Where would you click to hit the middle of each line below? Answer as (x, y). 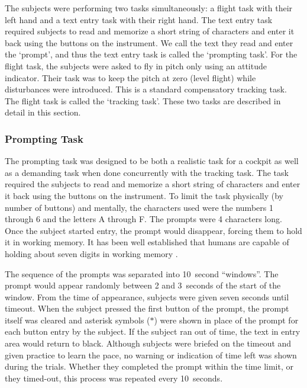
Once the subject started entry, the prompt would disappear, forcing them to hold (153, 230)
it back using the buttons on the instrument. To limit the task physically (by (144, 195)
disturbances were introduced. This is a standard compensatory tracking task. (146, 89)
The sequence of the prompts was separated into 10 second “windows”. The (142, 273)
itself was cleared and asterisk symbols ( (77, 320)
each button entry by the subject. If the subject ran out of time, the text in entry (153, 331)
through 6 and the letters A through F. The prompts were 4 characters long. (143, 219)
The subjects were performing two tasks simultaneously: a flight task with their (149, 8)
